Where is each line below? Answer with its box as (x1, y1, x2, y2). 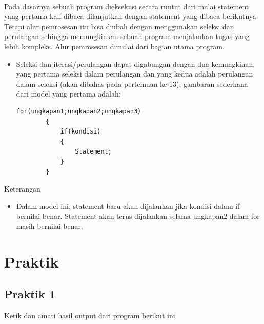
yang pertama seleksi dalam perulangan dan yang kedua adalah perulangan (16, 68, 253, 79)
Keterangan (4, 183, 40, 194)
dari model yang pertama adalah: (16, 88, 121, 99)
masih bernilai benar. (16, 220, 83, 231)
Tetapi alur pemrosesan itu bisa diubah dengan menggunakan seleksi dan (4, 21, 234, 31)
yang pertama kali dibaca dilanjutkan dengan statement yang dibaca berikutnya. (4, 11, 258, 22)
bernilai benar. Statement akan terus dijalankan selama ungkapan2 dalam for (16, 211, 260, 221)
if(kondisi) (60, 128, 101, 136)
